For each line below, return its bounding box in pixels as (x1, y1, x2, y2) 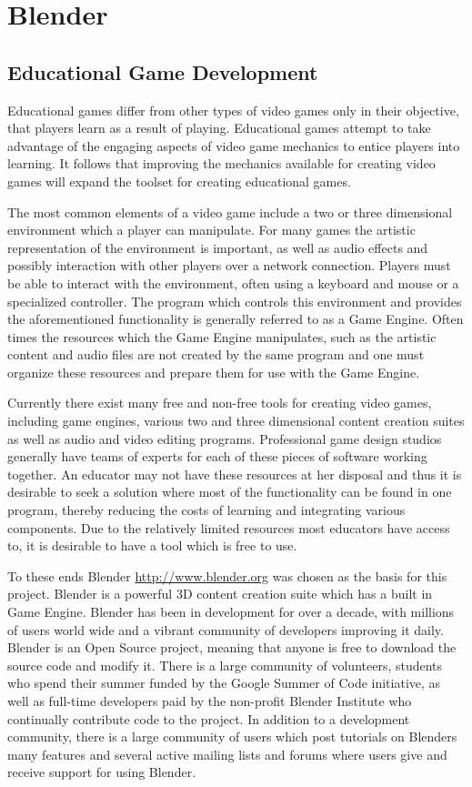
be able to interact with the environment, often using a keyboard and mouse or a (7, 273, 459, 292)
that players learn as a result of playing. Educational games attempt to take (7, 118, 431, 137)
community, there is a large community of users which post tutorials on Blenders (7, 727, 457, 746)
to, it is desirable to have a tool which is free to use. (7, 536, 297, 555)
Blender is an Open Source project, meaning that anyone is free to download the (7, 638, 457, 657)
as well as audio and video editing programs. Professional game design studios (7, 429, 442, 448)
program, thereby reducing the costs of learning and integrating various (7, 500, 406, 520)
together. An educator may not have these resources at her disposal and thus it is (7, 464, 462, 483)
